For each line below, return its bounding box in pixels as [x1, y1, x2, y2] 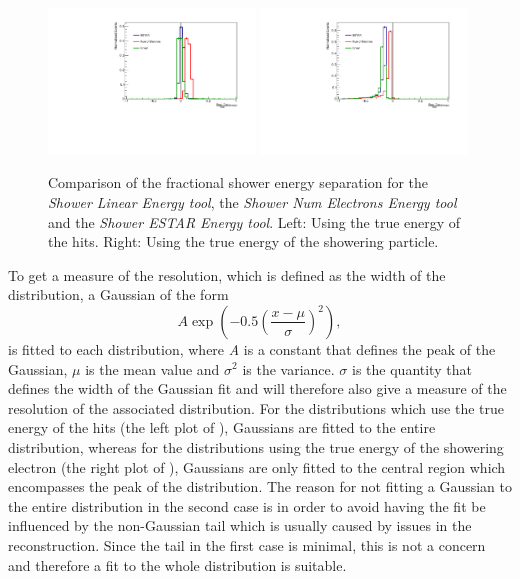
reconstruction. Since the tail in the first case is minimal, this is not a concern [8, 534, 486, 555]
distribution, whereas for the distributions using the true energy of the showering [8, 436, 504, 457]
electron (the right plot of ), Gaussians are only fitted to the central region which [8, 456, 506, 477]
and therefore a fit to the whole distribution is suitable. [8, 554, 347, 575]
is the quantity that [352, 358, 472, 379]
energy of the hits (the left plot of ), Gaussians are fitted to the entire [8, 417, 436, 438]
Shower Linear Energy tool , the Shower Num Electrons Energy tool [48, 192, 457, 212]
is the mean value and [85, 358, 220, 379]
